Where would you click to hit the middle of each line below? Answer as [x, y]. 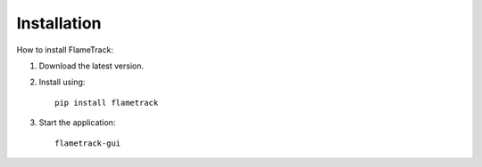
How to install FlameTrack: [65, 50]
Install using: [62, 82]
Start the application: [77, 123]
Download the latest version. [91, 66]
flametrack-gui [88, 143]
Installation [59, 23]
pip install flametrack [107, 103]
